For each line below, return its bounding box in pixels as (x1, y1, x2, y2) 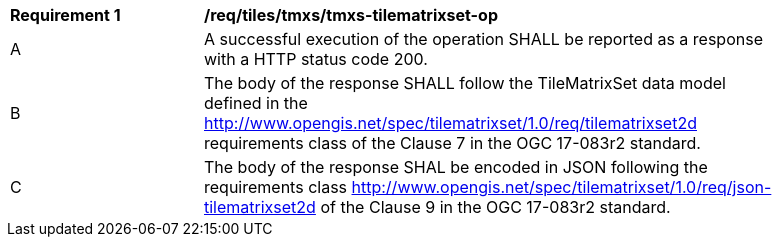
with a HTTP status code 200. (204, 49, 428, 69)
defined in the (204, 93, 308, 113)
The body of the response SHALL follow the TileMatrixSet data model (204, 73, 726, 93)
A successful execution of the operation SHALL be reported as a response (204, 29, 763, 49)
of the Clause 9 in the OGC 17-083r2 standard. (320, 197, 671, 217)
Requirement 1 (10, 5, 121, 25)
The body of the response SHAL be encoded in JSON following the (204, 157, 708, 177)
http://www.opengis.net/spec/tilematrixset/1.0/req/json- (351, 177, 772, 197)
